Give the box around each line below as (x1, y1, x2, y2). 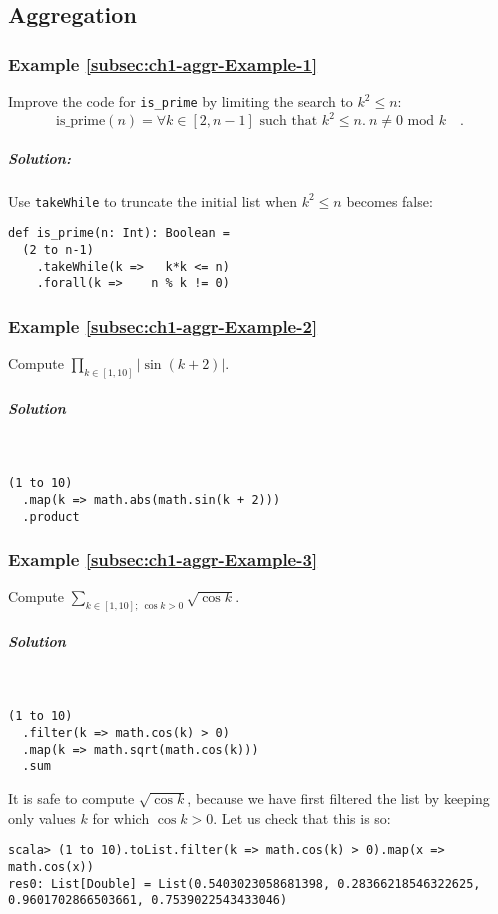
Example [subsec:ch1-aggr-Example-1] (8, 51, 318, 76)
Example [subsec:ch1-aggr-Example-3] (8, 547, 318, 572)
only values (8, 807, 76, 828)
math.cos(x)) (8, 859, 94, 874)
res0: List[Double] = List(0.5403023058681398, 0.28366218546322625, (8, 876, 481, 891)
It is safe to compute (8, 788, 135, 809)
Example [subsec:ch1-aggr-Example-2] (8, 313, 318, 338)
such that (259, 114, 318, 129)
